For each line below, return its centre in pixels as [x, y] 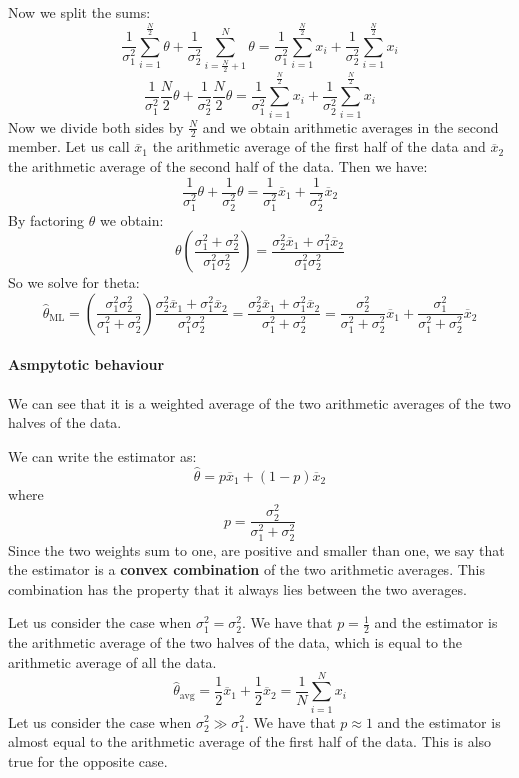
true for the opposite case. [88, 760]
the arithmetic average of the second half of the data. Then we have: [218, 165]
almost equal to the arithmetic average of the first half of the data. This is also [250, 741]
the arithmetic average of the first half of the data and [319, 146]
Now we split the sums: [79, 12]
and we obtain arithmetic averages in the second [350, 126]
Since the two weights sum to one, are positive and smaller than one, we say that [256, 549]
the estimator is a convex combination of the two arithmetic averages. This [246, 569]
